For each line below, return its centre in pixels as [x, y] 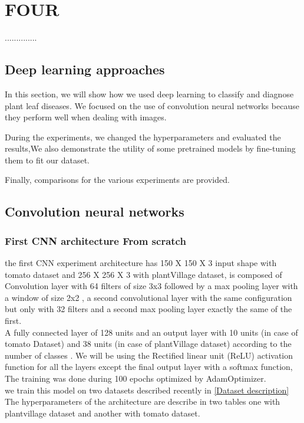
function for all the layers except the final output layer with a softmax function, [149, 367]
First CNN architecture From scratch [95, 240]
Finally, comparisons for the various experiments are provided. [117, 180]
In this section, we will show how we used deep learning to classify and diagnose [149, 94]
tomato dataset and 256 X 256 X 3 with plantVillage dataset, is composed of [143, 274]
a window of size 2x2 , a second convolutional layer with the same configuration [148, 297]
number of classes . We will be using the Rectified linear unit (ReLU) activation [149, 355]
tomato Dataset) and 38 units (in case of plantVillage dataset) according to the [148, 344]
